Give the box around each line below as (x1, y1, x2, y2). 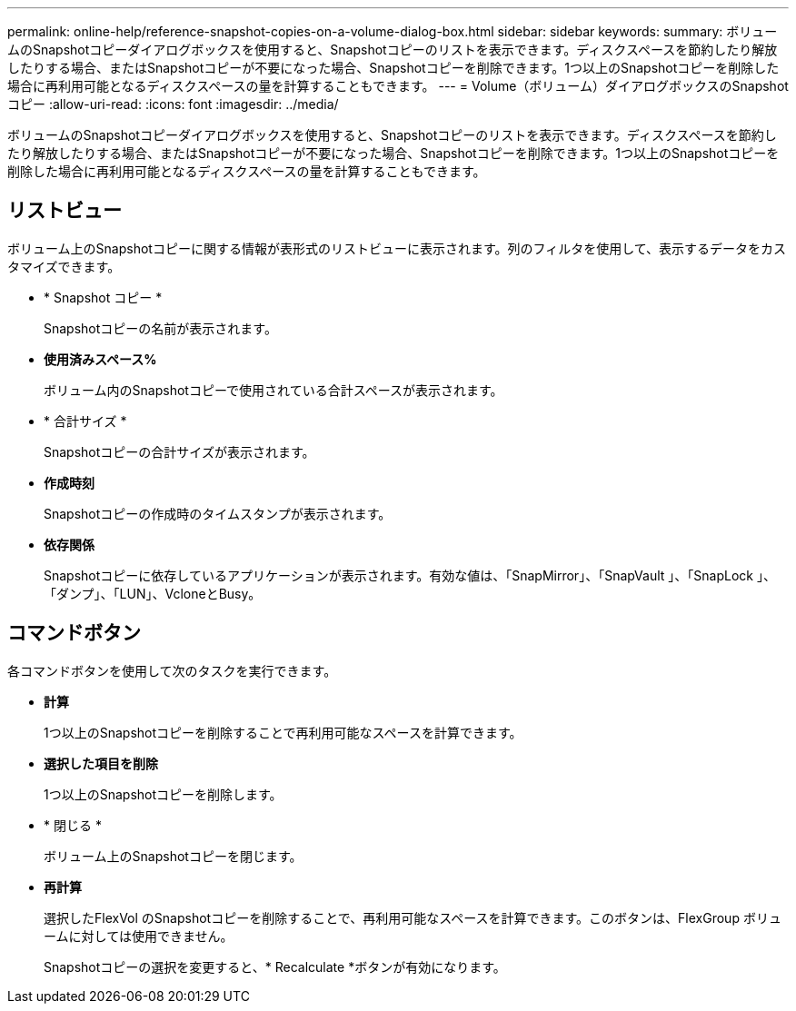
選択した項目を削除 (44, 755, 158, 771)
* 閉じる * (44, 817, 102, 833)
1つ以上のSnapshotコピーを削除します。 (44, 786, 283, 802)
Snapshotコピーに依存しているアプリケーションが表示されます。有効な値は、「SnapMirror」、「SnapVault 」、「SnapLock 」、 (44, 567, 776, 583)
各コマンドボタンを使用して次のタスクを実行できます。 (7, 662, 337, 679)
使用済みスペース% (44, 351, 157, 367)
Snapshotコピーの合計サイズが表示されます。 (44, 443, 315, 460)
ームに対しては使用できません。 (44, 927, 234, 944)
